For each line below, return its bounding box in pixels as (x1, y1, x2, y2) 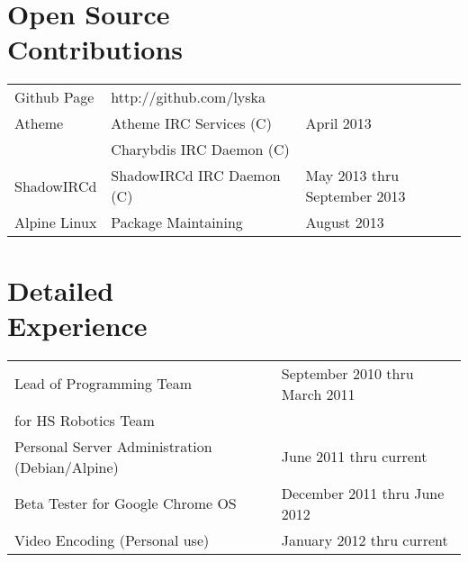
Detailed (7, 271, 114, 308)
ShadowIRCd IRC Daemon (111, 165, 281, 186)
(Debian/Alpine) (14, 456, 119, 477)
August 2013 (305, 212, 384, 233)
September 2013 (305, 186, 406, 207)
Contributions (7, 31, 184, 68)
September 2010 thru (281, 362, 414, 384)
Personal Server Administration (14, 435, 212, 457)
